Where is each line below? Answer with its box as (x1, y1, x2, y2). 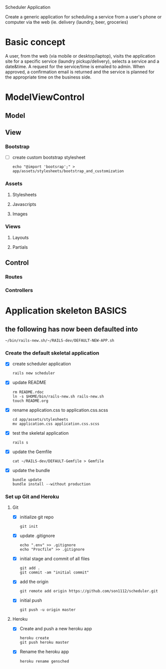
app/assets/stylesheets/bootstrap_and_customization (12, 169, 124, 174)
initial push (19, 597, 42, 603)
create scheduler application (12, 361, 71, 367)
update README (12, 380, 46, 385)
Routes (5, 274, 23, 281)
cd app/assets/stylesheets (12, 417, 69, 422)
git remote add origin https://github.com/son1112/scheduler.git (19, 589, 158, 594)
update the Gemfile (12, 449, 52, 455)
